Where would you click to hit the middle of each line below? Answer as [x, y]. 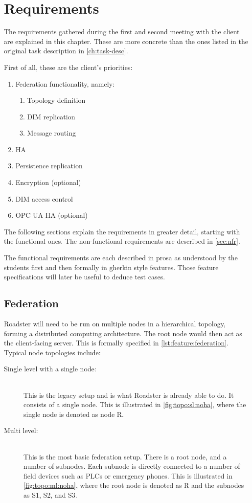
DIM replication [51, 116]
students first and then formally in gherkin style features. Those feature [111, 267]
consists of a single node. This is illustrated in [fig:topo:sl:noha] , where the [135, 404]
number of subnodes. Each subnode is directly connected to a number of [132, 466]
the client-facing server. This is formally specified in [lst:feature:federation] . [116, 343]
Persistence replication [49, 166]
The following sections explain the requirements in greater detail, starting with [122, 231]
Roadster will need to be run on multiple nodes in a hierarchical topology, [115, 324]
